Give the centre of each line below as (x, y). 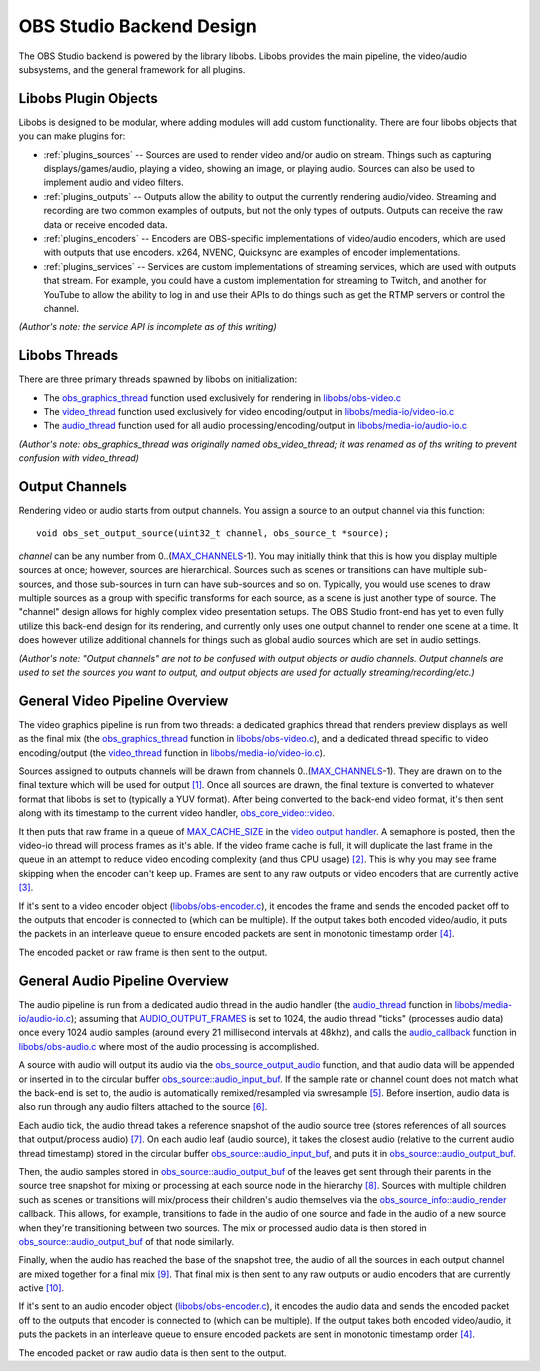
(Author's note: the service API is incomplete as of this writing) (147, 327)
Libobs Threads (68, 355)
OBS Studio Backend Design (137, 26)
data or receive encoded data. (105, 224)
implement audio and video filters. (113, 182)
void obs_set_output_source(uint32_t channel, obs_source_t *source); (213, 533)
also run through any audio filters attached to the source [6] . (143, 1107)
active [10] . (41, 1288)
